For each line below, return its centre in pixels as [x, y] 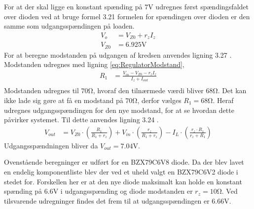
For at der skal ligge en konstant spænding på [73, 6]
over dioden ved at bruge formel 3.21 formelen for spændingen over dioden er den [127, 16]
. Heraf [223, 100]
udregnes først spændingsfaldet [202, 6]
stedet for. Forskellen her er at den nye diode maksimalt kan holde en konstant [123, 181]
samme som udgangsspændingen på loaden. [69, 26]
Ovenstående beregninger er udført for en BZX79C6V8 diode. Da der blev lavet [124, 162]
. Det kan [232, 90]
